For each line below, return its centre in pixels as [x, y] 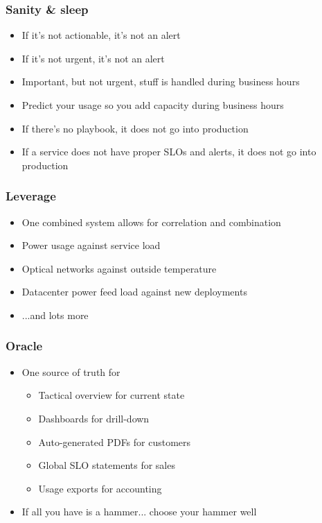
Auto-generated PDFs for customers [115, 441]
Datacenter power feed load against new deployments [134, 292]
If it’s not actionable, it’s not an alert [101, 35]
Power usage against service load [91, 245]
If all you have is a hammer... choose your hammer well [139, 512]
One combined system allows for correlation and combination [151, 222]
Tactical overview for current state [111, 395]
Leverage [31, 196]
